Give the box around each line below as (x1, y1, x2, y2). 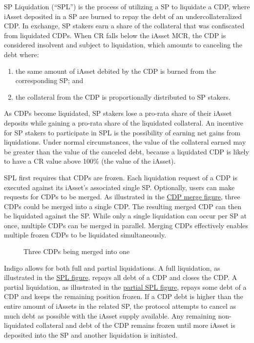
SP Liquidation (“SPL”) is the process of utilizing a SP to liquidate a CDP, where (4, 1, 250, 11)
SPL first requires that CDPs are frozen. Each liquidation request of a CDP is (4, 172, 238, 182)
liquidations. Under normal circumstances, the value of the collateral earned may (4, 137, 246, 147)
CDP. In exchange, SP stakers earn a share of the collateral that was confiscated (4, 21, 245, 31)
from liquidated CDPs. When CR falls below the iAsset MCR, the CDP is (4, 30, 226, 40)
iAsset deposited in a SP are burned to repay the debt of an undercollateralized (4, 11, 242, 21)
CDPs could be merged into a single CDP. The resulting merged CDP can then (4, 201, 242, 211)
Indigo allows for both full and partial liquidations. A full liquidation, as (4, 262, 220, 273)
